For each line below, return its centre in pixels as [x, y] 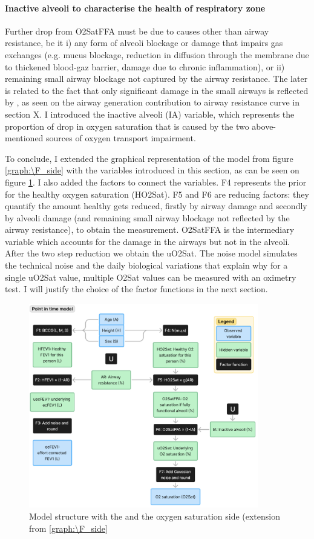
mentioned [24, 138]
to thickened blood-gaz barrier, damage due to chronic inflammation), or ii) [145, 66]
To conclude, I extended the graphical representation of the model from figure [149, 158]
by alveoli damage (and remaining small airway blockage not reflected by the [147, 217]
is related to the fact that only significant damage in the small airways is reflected [157, 90]
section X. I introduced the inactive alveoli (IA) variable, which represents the [150, 114]
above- [264, 126]
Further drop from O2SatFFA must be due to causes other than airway [137, 31]
